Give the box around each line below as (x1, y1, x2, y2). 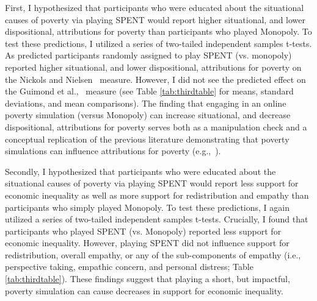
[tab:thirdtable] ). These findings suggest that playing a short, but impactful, (5, 272, 290, 285)
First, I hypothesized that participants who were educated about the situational (5, 1, 304, 13)
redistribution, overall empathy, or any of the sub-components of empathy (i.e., (5, 248, 301, 261)
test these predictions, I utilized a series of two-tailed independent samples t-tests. (5, 37, 312, 49)
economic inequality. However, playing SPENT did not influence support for (5, 236, 290, 249)
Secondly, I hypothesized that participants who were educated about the (5, 165, 276, 177)
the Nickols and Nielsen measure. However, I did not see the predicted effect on (5, 73, 306, 85)
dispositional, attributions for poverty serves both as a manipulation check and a (5, 120, 307, 133)
